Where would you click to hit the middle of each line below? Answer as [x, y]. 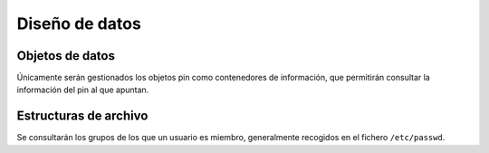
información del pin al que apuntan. [83, 90]
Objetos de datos [66, 56]
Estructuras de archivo [82, 116]
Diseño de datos [79, 24]
